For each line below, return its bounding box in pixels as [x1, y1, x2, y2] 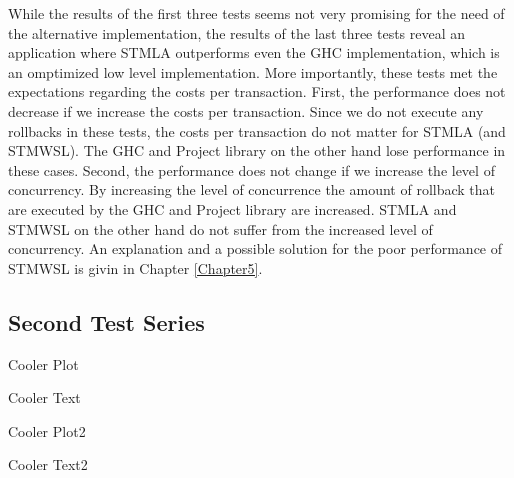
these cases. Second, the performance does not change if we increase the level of [8, 159, 495, 180]
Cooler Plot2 [8, 420, 86, 441]
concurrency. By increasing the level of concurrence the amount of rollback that [8, 179, 496, 200]
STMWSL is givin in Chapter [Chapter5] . [8, 257, 263, 278]
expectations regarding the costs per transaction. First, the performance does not [8, 81, 506, 102]
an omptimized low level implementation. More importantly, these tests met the [8, 61, 498, 82]
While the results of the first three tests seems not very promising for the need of [8, 3, 505, 23]
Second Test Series [8, 306, 205, 337]
